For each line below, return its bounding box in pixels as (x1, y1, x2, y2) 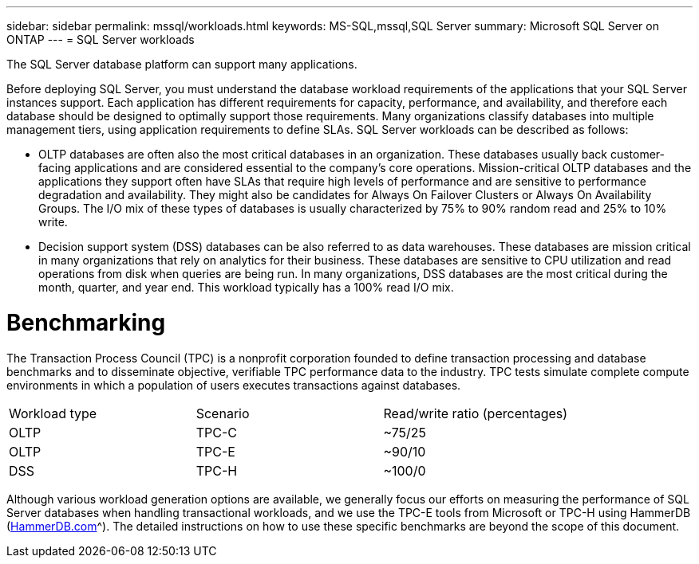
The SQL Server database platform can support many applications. (6, 57, 357, 71)
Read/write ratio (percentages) (383, 405, 568, 421)
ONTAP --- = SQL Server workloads (6, 33, 195, 46)
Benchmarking (6, 308, 166, 336)
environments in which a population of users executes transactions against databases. (6, 378, 461, 392)
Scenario (195, 405, 250, 421)
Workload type (9, 405, 97, 421)
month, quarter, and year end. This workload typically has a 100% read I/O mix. (38, 280, 454, 294)
